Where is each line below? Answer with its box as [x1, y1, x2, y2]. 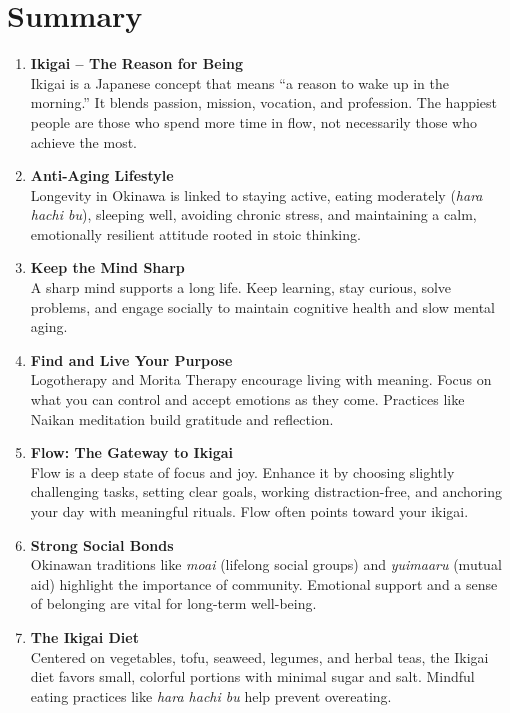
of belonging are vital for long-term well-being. [30, 593, 317, 614]
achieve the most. [30, 131, 138, 152]
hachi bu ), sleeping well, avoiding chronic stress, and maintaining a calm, [30, 204, 477, 225]
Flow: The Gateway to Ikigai [30, 442, 233, 463]
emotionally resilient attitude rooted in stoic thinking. [30, 223, 361, 244]
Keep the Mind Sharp [30, 257, 185, 278]
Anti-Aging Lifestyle [30, 165, 174, 186]
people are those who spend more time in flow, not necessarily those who [30, 111, 477, 132]
